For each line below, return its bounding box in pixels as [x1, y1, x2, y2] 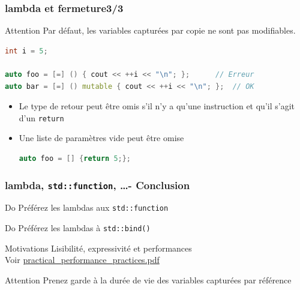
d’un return [19, 111, 64, 124]
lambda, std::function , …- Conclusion [5, 177, 190, 192]
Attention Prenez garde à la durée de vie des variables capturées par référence [5, 273, 292, 286]
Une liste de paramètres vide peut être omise [19, 131, 184, 144]
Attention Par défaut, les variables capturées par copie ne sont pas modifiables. [5, 24, 296, 37]
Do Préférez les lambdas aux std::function [5, 201, 169, 214]
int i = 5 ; [5, 46, 48, 55]
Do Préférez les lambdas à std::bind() [5, 222, 151, 234]
